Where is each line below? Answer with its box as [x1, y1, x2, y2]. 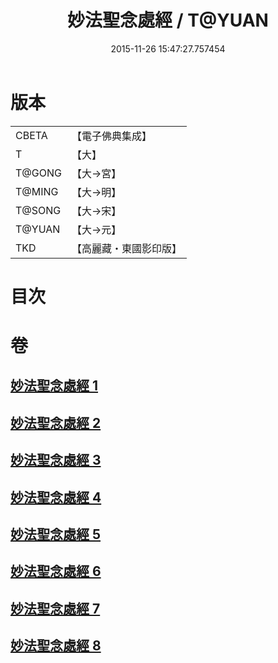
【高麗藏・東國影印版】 [71, 241, 182, 255]
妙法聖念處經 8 [10, 637, 102, 655]
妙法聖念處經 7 [10, 600, 101, 617]
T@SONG [15, 203, 62, 217]
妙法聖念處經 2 [10, 414, 102, 431]
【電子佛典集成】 [71, 129, 152, 143]
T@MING [15, 184, 59, 198]
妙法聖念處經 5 [10, 526, 102, 543]
